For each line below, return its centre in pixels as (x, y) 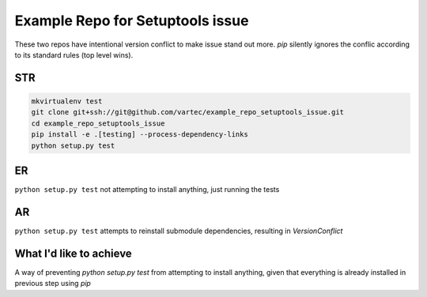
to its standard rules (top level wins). (74, 55)
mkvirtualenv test (67, 101)
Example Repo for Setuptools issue (132, 21)
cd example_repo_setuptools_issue (98, 123)
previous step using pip (53, 284)
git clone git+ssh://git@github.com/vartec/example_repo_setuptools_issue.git (187, 112)
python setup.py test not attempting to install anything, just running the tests (147, 189)
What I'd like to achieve (73, 253)
